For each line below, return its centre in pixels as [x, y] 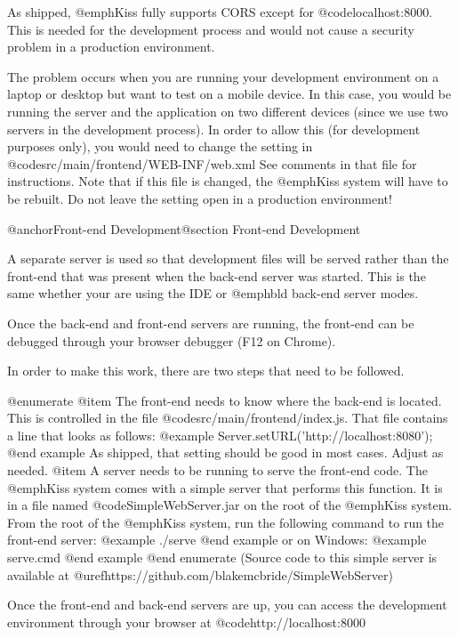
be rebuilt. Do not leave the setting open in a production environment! [200, 198]
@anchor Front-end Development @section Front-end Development [184, 228]
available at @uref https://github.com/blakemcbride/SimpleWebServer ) [200, 574]
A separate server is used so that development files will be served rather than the [228, 258]
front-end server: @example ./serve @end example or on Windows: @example [217, 540]
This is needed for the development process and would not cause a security [211, 29]
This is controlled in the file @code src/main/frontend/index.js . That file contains [228, 418]
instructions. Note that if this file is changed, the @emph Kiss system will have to [228, 181]
